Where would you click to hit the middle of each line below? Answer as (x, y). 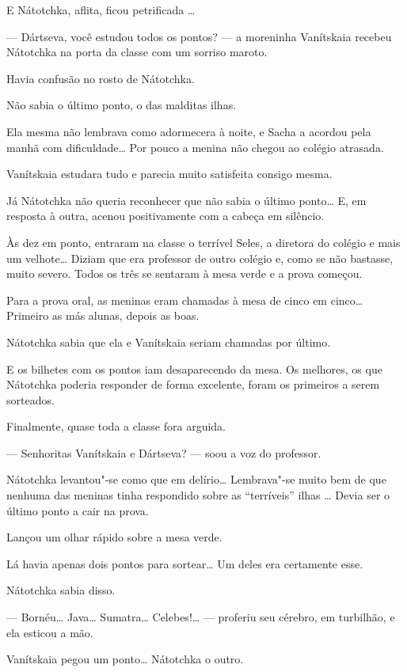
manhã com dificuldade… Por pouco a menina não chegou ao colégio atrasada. (195, 147)
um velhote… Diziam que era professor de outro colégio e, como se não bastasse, (200, 258)
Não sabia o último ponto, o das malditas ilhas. (122, 105)
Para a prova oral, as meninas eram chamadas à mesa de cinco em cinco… (185, 300)
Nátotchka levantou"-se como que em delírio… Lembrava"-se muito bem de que (196, 479)
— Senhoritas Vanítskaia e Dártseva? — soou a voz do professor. (164, 452)
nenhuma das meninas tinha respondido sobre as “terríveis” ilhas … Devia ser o (198, 495)
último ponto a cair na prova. (78, 510)
